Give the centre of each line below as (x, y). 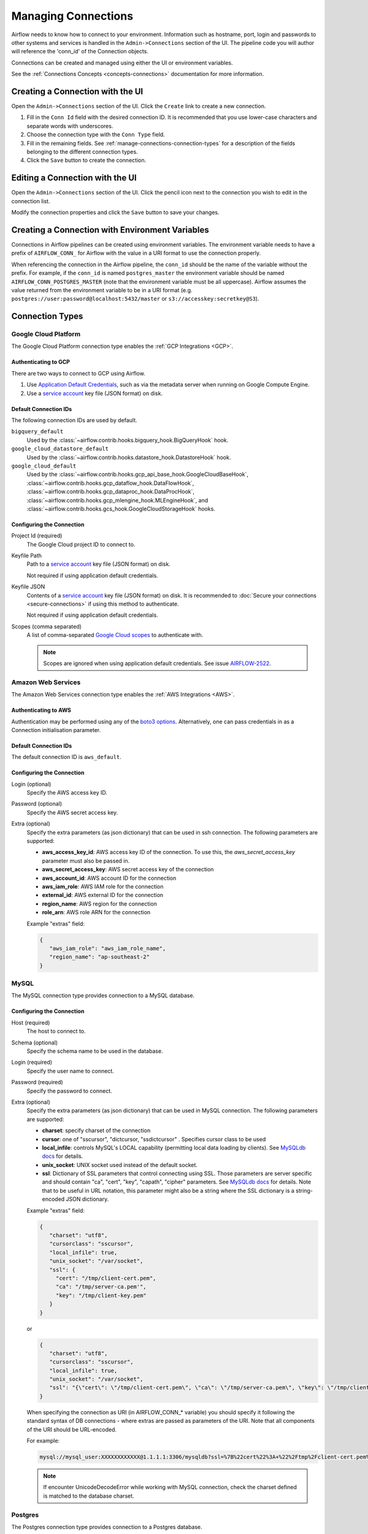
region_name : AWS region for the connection (100, 904)
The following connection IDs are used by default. (74, 420)
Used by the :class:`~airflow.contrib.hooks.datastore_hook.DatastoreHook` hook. (129, 457)
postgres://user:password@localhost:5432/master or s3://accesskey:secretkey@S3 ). (135, 299)
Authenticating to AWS (41, 710)
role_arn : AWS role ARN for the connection (96, 912)
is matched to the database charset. (89, 1496)
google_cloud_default (44, 466)
